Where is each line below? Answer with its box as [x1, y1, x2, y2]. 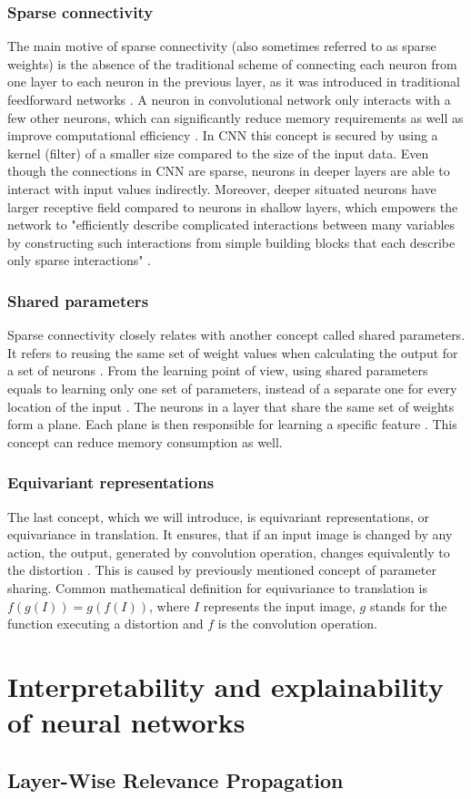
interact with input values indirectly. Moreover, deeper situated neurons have [7, 179, 436, 198]
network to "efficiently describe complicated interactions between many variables [7, 215, 456, 234]
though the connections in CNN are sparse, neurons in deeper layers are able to [7, 161, 450, 180]
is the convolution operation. [217, 614, 377, 633]
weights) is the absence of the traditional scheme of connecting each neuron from [7, 54, 457, 73]
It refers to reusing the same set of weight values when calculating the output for [7, 343, 458, 362]
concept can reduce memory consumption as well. [7, 432, 283, 451]
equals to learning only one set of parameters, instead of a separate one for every [7, 378, 457, 397]
